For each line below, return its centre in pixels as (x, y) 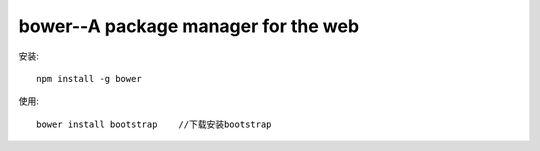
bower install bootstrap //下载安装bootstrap (154, 124)
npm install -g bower (89, 78)
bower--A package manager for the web (189, 26)
